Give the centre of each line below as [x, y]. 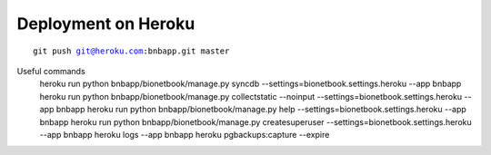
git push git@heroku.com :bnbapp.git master [131, 51]
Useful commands [51, 71]
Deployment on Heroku [106, 24]
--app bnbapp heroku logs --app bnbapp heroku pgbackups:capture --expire [185, 134]
